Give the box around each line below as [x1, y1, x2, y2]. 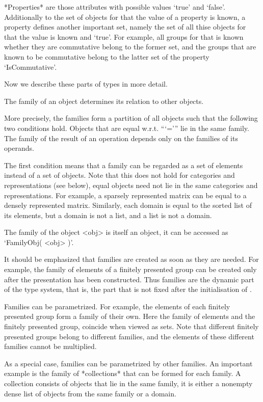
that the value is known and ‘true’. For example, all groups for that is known [4, 31, 244, 42]
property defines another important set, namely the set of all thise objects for [4, 21, 246, 32]
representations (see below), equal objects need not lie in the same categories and [4, 179, 258, 190]
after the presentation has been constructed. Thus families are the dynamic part [4, 274, 254, 284]
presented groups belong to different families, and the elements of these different [4, 331, 254, 341]
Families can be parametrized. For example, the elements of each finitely [4, 301, 230, 311]
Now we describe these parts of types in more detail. [4, 78, 168, 89]
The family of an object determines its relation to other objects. [4, 95, 204, 106]
